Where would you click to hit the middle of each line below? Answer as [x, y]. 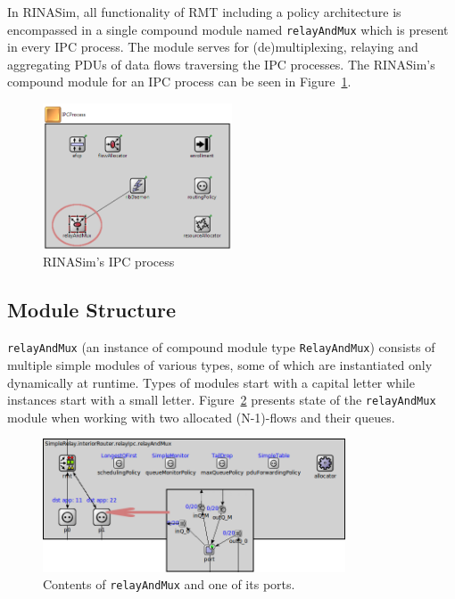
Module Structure [92, 310]
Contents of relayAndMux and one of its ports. [169, 584]
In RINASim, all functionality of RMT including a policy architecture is [204, 12]
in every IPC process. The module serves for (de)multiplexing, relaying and [213, 47]
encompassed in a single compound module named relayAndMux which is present [228, 29]
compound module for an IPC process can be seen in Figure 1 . [179, 82]
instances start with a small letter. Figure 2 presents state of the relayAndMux [222, 400]
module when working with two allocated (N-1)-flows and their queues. [201, 417]
